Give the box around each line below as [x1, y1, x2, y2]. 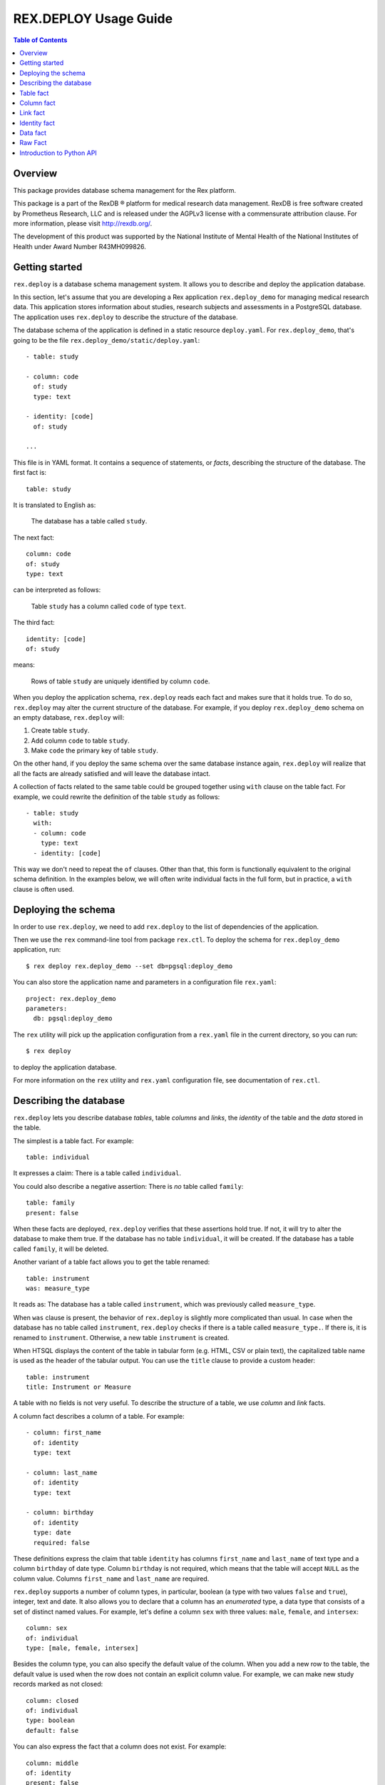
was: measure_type [26, 1284, 91, 1292]
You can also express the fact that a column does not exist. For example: [13, 1742, 227, 1751]
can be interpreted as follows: [13, 585, 101, 594]
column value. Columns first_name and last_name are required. [13, 1574, 210, 1583]
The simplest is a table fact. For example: [13, 1136, 135, 1145]
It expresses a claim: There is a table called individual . [13, 1169, 182, 1177]
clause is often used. [13, 885, 75, 893]
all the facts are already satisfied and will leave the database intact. [13, 769, 210, 778]
